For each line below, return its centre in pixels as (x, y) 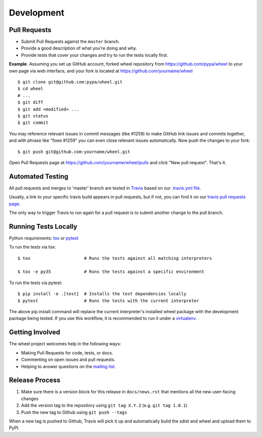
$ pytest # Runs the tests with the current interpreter (108, 301)
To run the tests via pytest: (36, 283)
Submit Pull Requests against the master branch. (70, 42)
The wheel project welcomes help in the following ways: (65, 344)
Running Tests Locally (43, 227)
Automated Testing (39, 176)
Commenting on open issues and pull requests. (68, 360)
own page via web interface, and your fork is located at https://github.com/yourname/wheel (101, 71)
